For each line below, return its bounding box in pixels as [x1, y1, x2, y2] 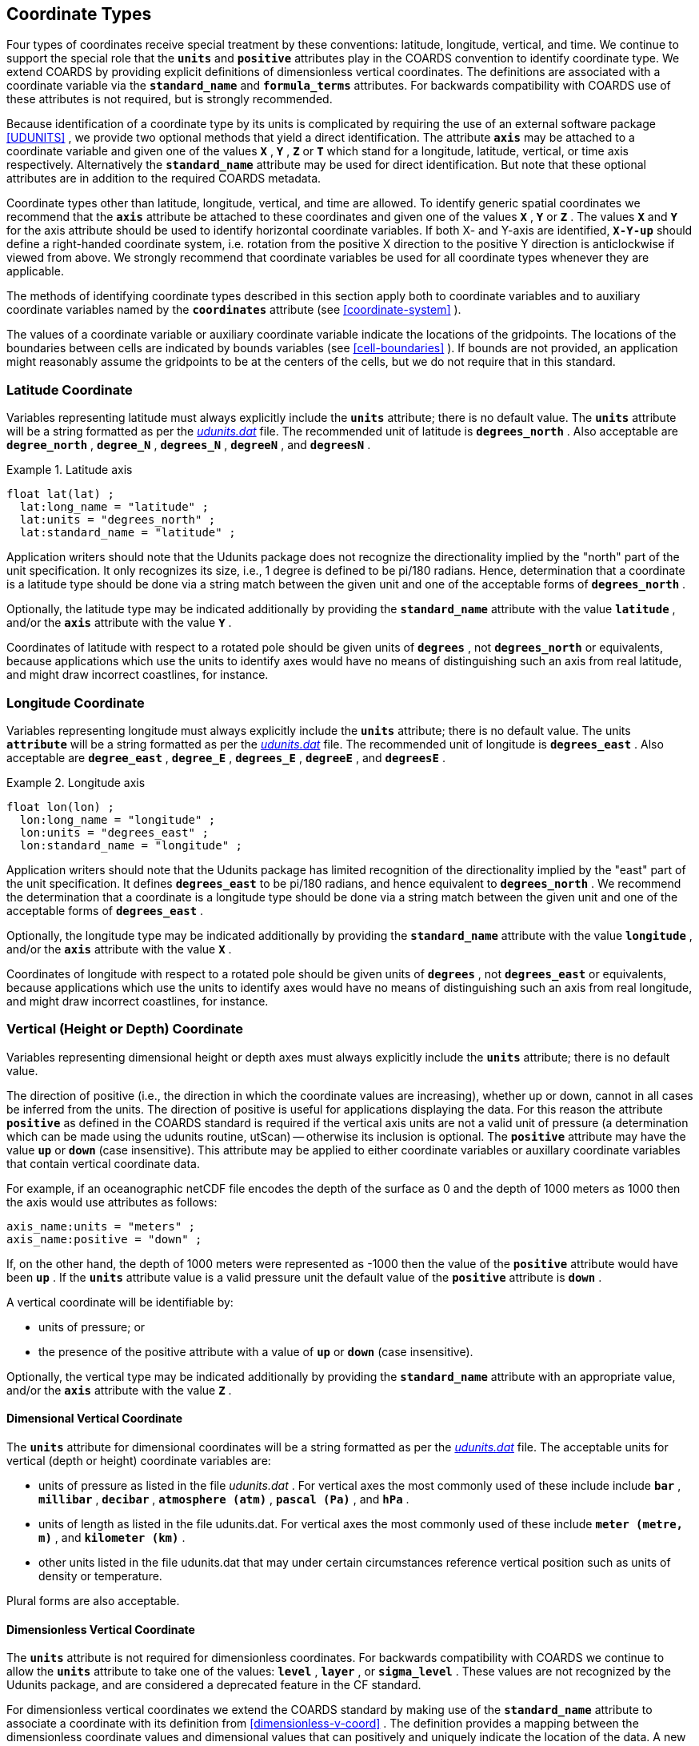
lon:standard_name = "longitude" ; [19, 838, 243, 852]
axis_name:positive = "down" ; [6, 1232, 202, 1246]
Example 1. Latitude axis [6, 463, 133, 477]
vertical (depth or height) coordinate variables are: [6, 1453, 271, 1467]
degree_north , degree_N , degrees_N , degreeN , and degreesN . [6, 438, 371, 452]
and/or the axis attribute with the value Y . [6, 616, 232, 630]
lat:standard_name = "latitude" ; [19, 526, 236, 540]
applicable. [6, 264, 64, 279]
